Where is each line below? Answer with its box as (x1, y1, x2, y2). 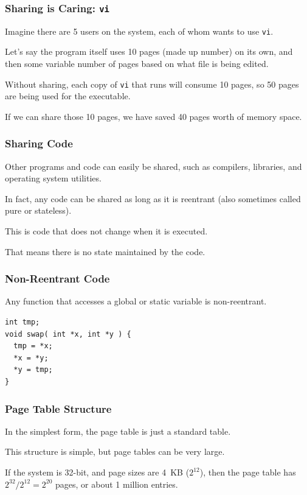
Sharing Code (5, 136, 73, 151)
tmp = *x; (13, 342, 53, 351)
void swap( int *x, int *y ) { (5, 329, 131, 339)
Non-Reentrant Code (5, 271, 110, 286)
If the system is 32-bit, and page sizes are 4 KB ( (5, 466, 190, 479)
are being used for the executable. (5, 90, 131, 102)
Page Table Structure (5, 401, 112, 416)
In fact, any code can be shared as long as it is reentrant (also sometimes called (5, 192, 301, 205)
